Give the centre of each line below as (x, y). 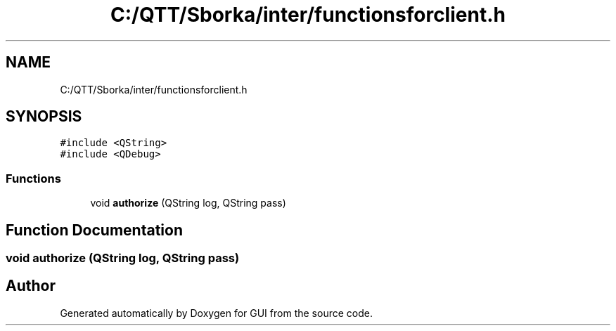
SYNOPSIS (44, 117)
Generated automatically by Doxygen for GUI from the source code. (216, 313)
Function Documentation (94, 230)
